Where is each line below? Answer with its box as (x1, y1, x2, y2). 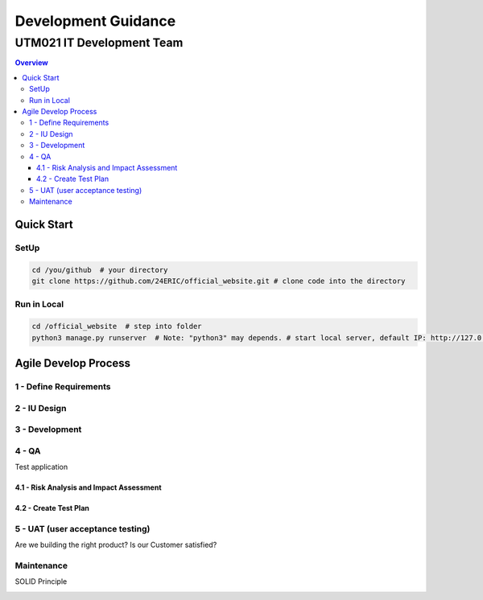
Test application (14, 462, 68, 471)
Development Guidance (14, 12, 176, 30)
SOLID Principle (14, 577, 68, 586)
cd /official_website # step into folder (31, 322, 202, 331)
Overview (14, 58, 48, 68)
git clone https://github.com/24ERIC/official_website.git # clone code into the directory (31, 277, 406, 286)
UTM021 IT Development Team (14, 35, 184, 50)
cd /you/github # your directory (31, 265, 168, 274)
